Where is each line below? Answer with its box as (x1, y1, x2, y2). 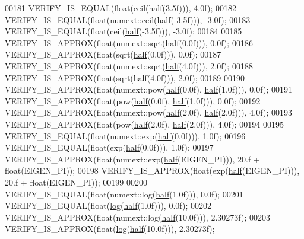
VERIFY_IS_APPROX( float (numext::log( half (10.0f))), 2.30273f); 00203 (5, 211, 270, 223)
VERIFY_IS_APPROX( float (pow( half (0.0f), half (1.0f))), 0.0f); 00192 (5, 94, 261, 107)
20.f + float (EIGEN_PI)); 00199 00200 (5, 176, 147, 188)
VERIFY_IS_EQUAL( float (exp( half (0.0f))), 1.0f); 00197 (5, 141, 214, 154)
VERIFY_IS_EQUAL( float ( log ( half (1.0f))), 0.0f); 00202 (5, 199, 211, 212)
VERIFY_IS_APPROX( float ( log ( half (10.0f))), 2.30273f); (5, 222, 215, 235)
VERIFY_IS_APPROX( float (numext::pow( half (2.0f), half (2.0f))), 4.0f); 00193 (5, 106, 292, 119)
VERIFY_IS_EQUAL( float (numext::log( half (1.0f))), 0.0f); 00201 (5, 187, 243, 200)
